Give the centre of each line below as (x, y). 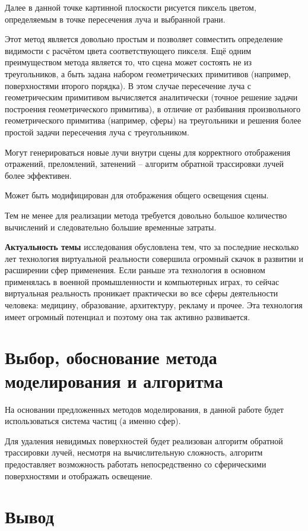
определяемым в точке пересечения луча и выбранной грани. (115, 19)
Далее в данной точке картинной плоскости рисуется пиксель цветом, (131, 7)
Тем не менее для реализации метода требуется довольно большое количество (146, 215)
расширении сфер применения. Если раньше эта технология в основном (135, 270)
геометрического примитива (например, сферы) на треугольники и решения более (153, 120)
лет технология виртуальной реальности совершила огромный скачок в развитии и (154, 258)
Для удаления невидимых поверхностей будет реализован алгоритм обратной (144, 440)
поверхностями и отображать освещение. (79, 475)
